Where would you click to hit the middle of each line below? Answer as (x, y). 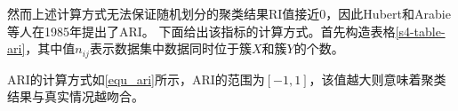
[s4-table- (420, 31)
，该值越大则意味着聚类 (378, 79)
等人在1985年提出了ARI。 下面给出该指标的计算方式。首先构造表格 (201, 31)
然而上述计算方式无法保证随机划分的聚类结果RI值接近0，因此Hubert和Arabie (229, 13)
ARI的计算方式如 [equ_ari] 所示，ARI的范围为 (136, 79)
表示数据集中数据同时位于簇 (170, 48)
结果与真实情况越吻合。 (76, 96)
